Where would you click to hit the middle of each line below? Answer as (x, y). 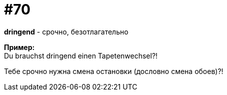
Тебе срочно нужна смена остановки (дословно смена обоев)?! (114, 71)
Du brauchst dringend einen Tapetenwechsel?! (81, 55)
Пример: (19, 47)
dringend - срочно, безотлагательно (66, 31)
